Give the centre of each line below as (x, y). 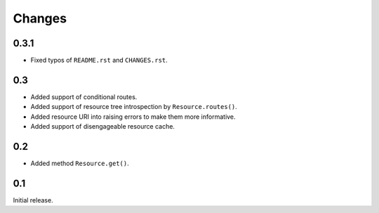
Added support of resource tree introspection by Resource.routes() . (134, 107)
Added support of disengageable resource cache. (103, 127)
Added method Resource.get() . (80, 163)
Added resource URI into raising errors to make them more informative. (133, 117)
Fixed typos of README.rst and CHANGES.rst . (99, 60)
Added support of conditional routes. (84, 97)
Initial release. (33, 200)
